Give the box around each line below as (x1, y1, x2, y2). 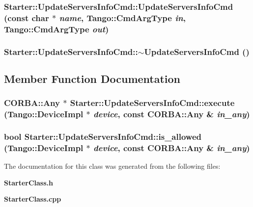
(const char (4, 11, 49, 24)
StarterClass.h (4, 177, 53, 187)
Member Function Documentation (4, 71, 181, 86)
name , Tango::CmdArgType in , (59, 11, 186, 24)
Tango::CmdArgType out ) (4, 23, 109, 35)
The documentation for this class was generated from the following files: (4, 161, 221, 171)
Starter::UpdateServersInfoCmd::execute (70, 97, 235, 109)
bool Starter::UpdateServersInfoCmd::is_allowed (4, 130, 201, 142)
